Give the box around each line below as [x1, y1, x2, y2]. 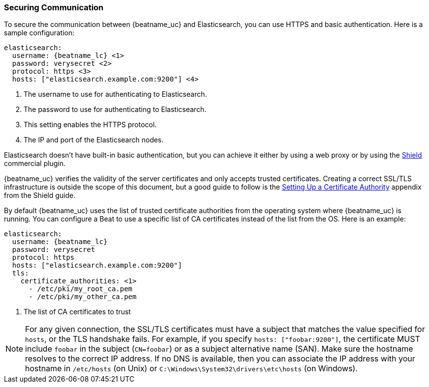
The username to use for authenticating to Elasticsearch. [24, 90, 207, 99]
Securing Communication [4, 2, 104, 12]
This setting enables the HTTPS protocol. [24, 120, 157, 129]
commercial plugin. [4, 159, 66, 168]
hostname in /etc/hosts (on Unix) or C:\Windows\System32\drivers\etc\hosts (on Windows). [25, 363, 358, 374]
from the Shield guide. [4, 191, 76, 200]
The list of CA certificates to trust [24, 307, 131, 316]
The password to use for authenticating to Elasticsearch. [24, 105, 206, 114]
